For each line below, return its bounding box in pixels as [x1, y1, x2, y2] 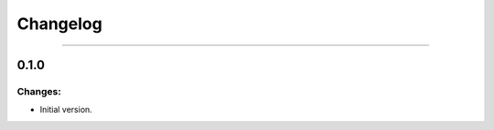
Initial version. [39, 105, 93, 115]
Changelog [16, 14, 102, 34]
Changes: [16, 85, 61, 97]
